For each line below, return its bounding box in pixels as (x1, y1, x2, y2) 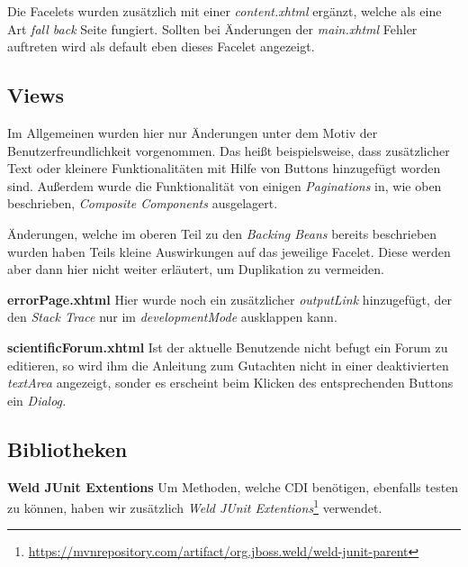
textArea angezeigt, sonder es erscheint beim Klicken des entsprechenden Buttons (7, 373, 454, 392)
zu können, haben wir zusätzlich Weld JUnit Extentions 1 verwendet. (7, 496, 382, 517)
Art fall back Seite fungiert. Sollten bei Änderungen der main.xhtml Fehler (7, 19, 418, 38)
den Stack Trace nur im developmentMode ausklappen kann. (7, 307, 337, 326)
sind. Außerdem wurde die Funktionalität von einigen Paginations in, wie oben (7, 176, 442, 195)
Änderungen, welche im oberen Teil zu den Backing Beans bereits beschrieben (7, 224, 437, 242)
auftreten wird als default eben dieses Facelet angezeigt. (7, 37, 315, 56)
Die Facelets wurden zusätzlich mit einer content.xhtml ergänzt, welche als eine (7, 2, 442, 20)
